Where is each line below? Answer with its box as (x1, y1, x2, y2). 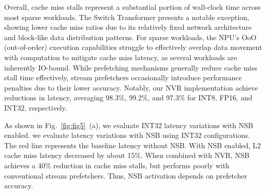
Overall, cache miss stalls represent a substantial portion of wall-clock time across (4, 2, 261, 12)
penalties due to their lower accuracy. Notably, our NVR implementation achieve (4, 82, 258, 93)
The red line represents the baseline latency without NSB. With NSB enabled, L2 (4, 139, 261, 150)
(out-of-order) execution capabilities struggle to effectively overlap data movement (4, 42, 262, 52)
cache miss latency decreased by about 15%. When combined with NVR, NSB (4, 150, 250, 161)
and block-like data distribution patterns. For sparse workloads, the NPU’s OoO (4, 31, 257, 42)
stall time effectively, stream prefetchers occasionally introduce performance (4, 72, 242, 83)
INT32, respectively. (4, 102, 67, 113)
